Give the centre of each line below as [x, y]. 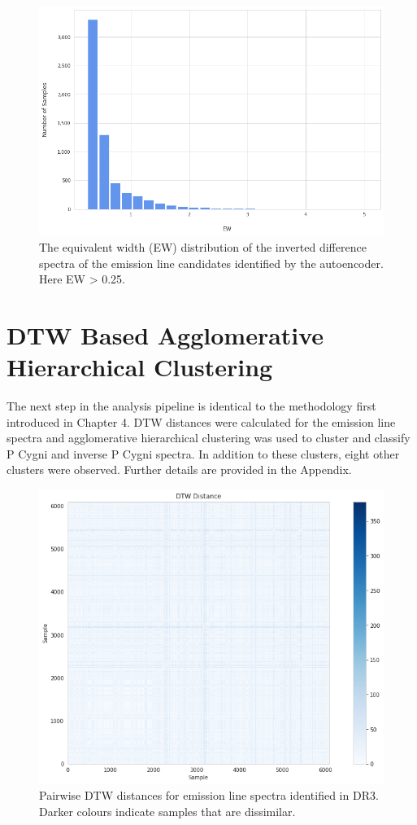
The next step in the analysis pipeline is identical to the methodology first [191, 406]
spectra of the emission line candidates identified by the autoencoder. [211, 263]
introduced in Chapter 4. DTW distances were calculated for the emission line [201, 421]
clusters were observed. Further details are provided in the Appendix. [179, 470]
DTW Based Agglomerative [165, 334]
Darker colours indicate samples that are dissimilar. [167, 811]
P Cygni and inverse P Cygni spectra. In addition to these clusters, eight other [203, 453]
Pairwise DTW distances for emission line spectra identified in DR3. [209, 795]
